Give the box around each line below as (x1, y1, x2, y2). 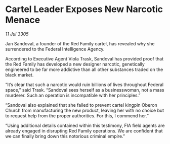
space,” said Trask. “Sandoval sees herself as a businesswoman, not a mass (5, 87, 164, 93)
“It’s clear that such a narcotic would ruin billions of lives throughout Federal (5, 82, 163, 88)
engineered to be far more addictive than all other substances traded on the (5, 66, 163, 73)
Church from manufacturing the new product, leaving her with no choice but (5, 107, 164, 113)
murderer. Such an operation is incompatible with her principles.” (5, 92, 141, 98)
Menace (5, 14, 40, 26)
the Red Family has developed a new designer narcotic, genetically (5, 61, 145, 67)
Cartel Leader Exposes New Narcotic (5, 4, 163, 15)
